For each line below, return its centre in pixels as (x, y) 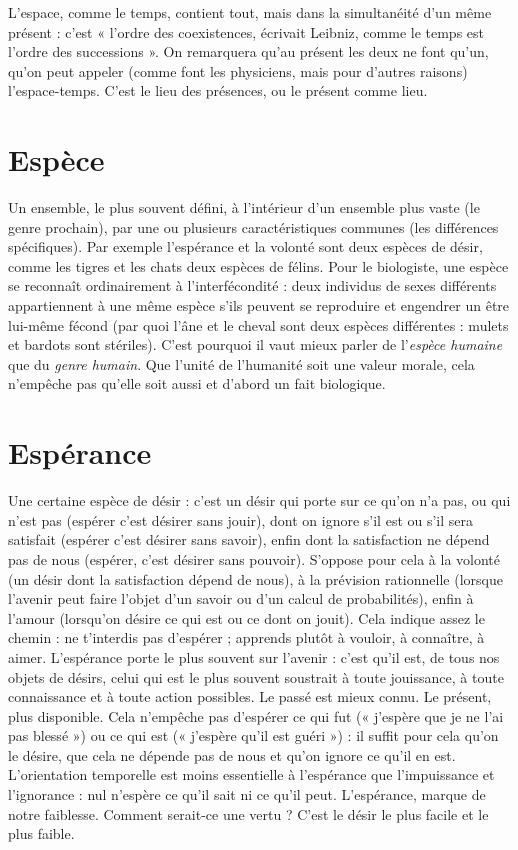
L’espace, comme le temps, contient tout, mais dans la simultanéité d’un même (250, 12)
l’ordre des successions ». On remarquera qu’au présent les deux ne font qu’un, (248, 51)
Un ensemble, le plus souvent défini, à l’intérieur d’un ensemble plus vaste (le (244, 207)
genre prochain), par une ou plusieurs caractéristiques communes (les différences (253, 226)
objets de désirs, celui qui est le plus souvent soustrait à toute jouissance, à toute (256, 676)
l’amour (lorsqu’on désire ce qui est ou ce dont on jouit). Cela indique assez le (246, 617)
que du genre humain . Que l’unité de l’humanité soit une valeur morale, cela (241, 363)
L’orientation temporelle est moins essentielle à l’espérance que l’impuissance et (251, 774)
